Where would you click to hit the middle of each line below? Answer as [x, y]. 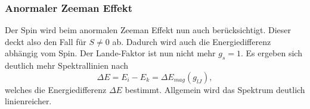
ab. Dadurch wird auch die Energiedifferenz [192, 41]
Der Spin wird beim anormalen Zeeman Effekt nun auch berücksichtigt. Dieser [148, 30]
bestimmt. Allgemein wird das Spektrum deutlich [215, 89]
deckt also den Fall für [46, 41]
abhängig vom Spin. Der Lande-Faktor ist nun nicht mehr [110, 53]
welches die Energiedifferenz [56, 89]
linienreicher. [28, 101]
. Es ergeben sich [271, 53]
